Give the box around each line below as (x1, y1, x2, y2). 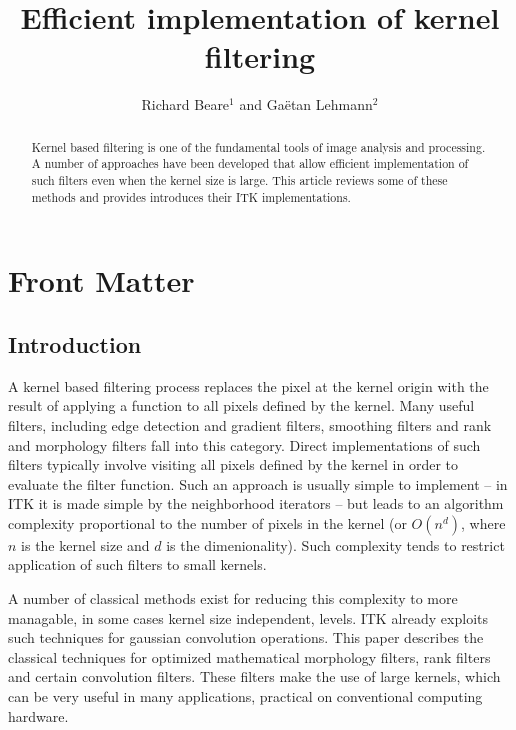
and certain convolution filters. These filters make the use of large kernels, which (8, 666, 501, 687)
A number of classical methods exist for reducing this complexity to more (8, 588, 458, 609)
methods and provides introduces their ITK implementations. (31, 188, 351, 205)
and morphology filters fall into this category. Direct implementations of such (8, 434, 481, 455)
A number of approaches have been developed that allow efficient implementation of (31, 155, 469, 172)
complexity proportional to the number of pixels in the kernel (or (8, 512, 407, 533)
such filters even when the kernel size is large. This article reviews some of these (31, 172, 448, 189)
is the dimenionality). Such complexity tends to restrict (166, 534, 505, 555)
